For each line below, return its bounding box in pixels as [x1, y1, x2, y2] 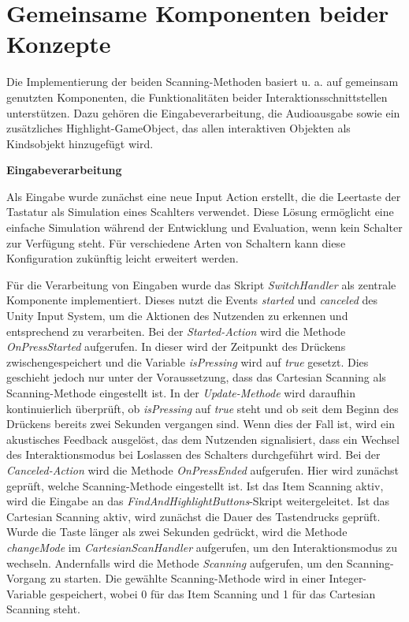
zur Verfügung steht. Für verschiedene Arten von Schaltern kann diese [6, 234, 346, 251]
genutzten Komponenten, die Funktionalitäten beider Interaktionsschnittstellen [6, 88, 388, 105]
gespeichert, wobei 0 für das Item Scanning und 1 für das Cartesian [50, 585, 376, 602]
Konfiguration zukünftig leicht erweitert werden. [6, 250, 239, 266]
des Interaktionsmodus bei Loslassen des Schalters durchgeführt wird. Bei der [6, 446, 381, 463]
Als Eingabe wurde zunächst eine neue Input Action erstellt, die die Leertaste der [6, 188, 401, 204]
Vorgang [6, 570, 46, 587]
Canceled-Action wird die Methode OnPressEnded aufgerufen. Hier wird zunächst [6, 461, 399, 478]
